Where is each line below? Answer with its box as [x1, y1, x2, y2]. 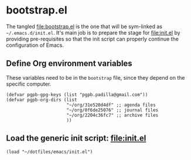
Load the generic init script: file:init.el [6, 133, 146, 144]
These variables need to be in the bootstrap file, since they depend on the [6, 74, 185, 81]
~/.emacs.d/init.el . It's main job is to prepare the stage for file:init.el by [6, 29, 180, 36]
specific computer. [6, 80, 52, 87]
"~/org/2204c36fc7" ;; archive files [66, 112, 159, 118]
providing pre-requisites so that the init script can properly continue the [6, 35, 179, 42]
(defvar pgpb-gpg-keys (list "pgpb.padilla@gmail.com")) [6, 91, 148, 97]
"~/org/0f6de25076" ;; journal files [66, 107, 159, 113]
